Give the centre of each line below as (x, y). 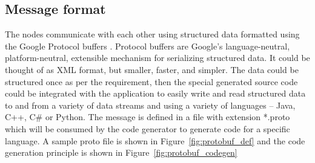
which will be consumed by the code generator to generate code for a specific (148, 128)
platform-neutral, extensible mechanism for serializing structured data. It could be (157, 58)
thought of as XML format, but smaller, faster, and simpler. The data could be (152, 69)
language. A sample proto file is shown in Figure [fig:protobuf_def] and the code (155, 140)
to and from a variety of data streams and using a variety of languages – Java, (150, 105)
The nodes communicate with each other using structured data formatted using (152, 34)
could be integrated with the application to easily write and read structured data (155, 93)
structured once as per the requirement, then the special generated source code (151, 81)
